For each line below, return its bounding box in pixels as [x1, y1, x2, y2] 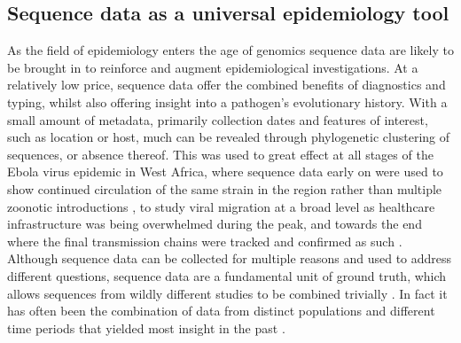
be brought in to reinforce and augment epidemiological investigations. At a [7, 58, 418, 76]
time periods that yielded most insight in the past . [7, 318, 285, 337]
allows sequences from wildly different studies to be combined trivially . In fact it [7, 284, 448, 302]
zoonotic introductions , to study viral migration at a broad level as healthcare [7, 197, 435, 215]
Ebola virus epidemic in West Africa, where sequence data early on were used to [7, 162, 443, 181]
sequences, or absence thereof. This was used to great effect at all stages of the [7, 144, 434, 163]
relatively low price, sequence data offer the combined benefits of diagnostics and [7, 75, 446, 94]
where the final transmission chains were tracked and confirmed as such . [7, 231, 402, 250]
